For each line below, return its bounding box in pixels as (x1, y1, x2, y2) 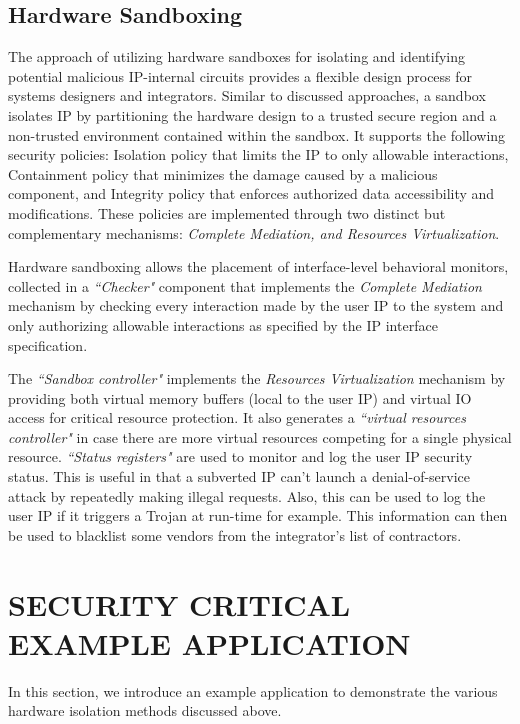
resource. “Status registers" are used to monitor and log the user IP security (8, 446, 473, 467)
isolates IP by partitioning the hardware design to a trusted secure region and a (8, 104, 497, 125)
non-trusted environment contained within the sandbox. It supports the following (8, 124, 506, 145)
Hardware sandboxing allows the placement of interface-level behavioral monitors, (8, 256, 509, 277)
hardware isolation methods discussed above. (8, 700, 282, 721)
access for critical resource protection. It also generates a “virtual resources (8, 407, 466, 428)
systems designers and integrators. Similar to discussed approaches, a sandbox (8, 85, 486, 106)
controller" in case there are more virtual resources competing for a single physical (8, 426, 512, 447)
